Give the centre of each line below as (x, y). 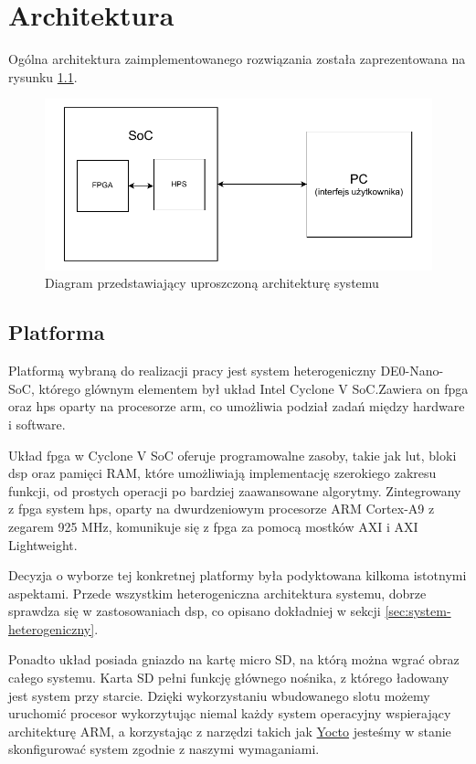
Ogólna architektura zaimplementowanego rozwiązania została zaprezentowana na (237, 59)
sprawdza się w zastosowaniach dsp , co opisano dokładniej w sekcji (195, 611)
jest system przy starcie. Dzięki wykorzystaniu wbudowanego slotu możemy (219, 695)
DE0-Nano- (412, 371)
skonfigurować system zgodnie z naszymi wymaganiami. (164, 749)
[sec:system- (418, 611)
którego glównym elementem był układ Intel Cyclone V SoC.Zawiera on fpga (254, 388)
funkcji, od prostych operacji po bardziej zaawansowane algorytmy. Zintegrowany (235, 490)
